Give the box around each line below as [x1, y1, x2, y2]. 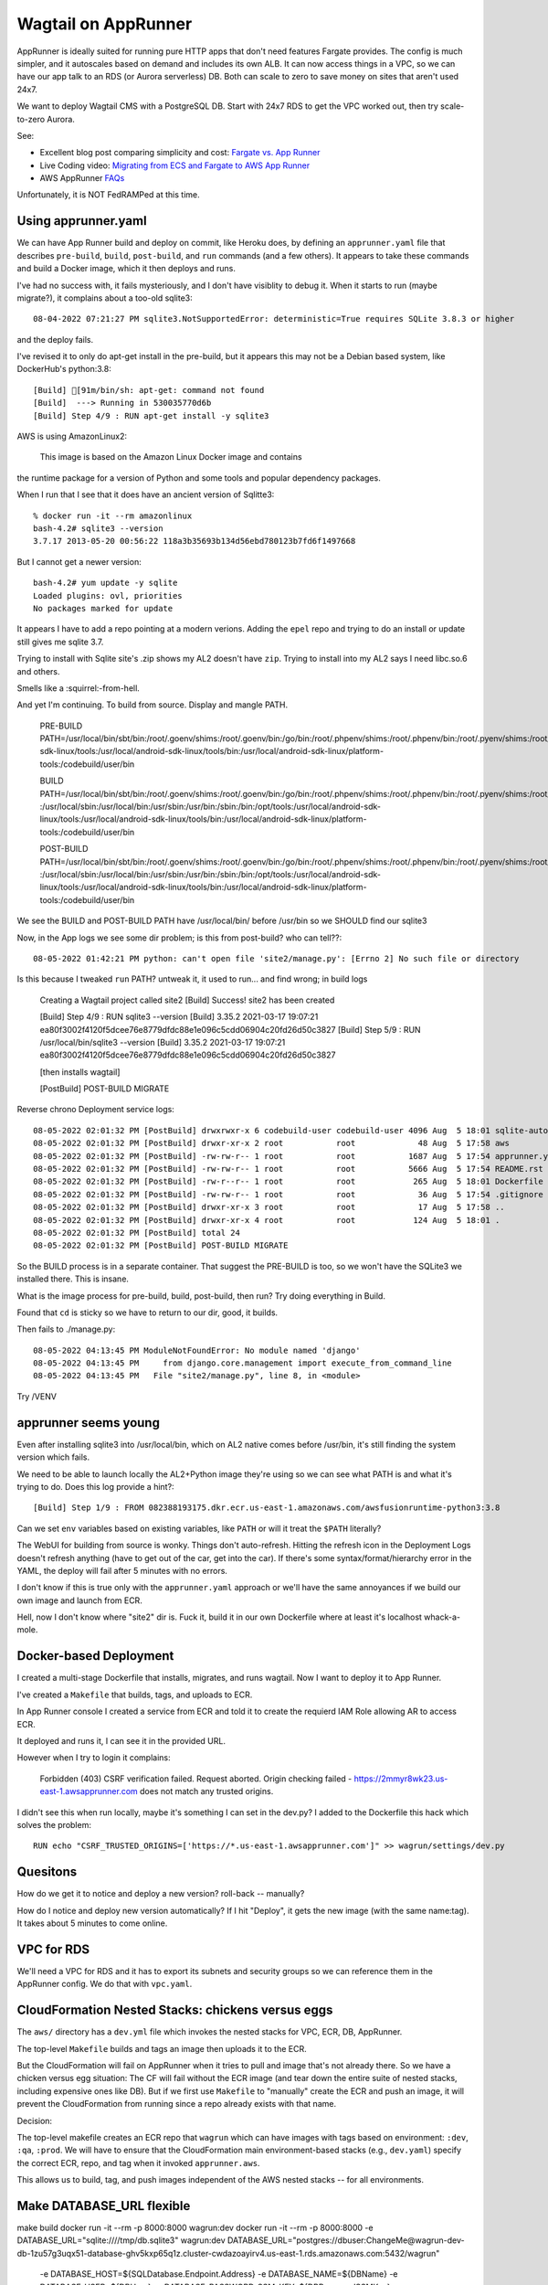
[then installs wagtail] [39, 1066, 121, 1078]
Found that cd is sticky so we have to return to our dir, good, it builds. [16, 1307, 279, 1318]
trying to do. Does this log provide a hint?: [16, 1481, 174, 1492]
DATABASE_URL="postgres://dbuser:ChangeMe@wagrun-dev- [227, 2235, 465, 2246]
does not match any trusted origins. [140, 1786, 274, 1797]
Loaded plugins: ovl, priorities [33, 590, 183, 600]
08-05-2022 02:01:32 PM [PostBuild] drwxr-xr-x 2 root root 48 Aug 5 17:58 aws [33, 1138, 511, 1149]
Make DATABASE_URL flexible [16, 2198, 191, 2214]
